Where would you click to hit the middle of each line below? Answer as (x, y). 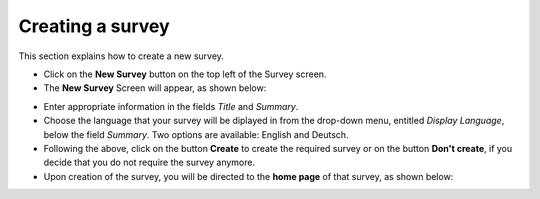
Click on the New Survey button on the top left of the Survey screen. (185, 74)
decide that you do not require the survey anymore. (149, 162)
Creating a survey (94, 26)
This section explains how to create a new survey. (121, 56)
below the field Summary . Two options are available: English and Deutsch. (196, 134)
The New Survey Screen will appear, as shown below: (155, 88)
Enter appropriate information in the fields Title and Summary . (171, 106)
